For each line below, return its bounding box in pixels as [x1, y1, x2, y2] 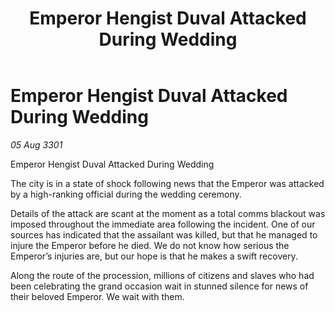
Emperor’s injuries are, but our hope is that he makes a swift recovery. [10, 250, 298, 262]
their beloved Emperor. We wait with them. [10, 290, 185, 302]
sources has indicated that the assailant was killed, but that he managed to [10, 228, 318, 241]
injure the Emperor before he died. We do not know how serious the [10, 239, 290, 251]
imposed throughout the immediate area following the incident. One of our [10, 218, 316, 230]
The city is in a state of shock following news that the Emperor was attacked [10, 177, 325, 189]
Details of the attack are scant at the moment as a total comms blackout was [10, 207, 326, 219]
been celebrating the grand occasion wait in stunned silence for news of [10, 280, 309, 292]
